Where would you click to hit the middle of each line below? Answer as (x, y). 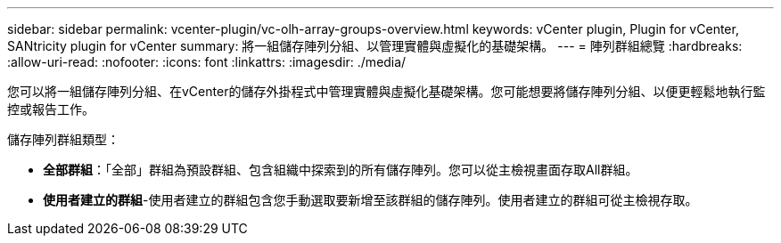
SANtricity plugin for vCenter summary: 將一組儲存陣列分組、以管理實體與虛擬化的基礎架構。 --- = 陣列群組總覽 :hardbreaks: (375, 46)
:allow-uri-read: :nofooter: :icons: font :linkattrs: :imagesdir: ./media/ (207, 62)
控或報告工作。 (51, 109)
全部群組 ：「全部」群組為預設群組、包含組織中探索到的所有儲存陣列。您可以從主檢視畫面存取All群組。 (341, 170)
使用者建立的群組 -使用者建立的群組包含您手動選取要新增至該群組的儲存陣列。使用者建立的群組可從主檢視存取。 (370, 200)
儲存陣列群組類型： (63, 139)
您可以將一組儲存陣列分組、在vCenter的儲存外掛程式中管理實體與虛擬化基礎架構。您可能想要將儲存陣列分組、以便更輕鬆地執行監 (386, 91)
